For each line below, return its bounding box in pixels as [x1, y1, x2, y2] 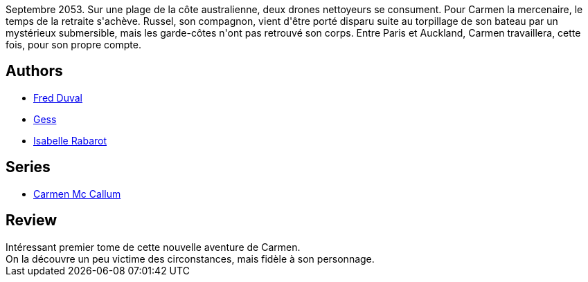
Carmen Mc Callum [33, 187, 121, 200]
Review [6, 211, 57, 229]
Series [6, 158, 51, 176]
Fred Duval [33, 91, 82, 104]
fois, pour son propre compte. [6, 39, 141, 50]
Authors [6, 62, 63, 80]
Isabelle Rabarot [33, 134, 107, 147]
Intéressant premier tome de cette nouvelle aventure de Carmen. [6, 241, 301, 253]
